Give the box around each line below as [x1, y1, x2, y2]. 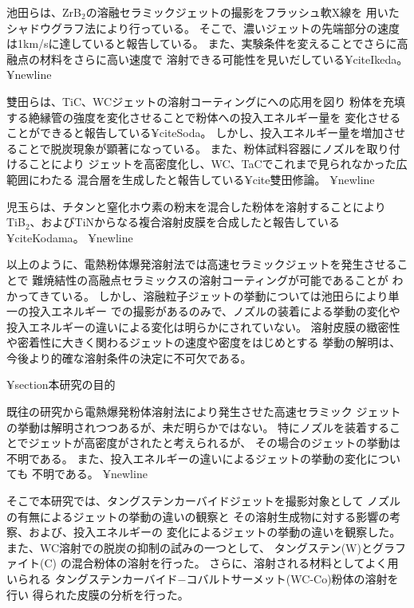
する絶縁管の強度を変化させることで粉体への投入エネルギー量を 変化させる [6, 108, 401, 125]
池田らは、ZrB [6, 4, 81, 20]
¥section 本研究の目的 [6, 376, 116, 393]
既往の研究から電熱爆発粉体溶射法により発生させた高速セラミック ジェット [6, 403, 401, 420]
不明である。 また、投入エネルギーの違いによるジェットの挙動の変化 [6, 449, 368, 466]
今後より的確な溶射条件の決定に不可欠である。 [6, 349, 252, 366]
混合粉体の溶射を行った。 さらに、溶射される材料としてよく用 [71, 555, 399, 571]
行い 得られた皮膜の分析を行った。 [6, 586, 189, 602]
